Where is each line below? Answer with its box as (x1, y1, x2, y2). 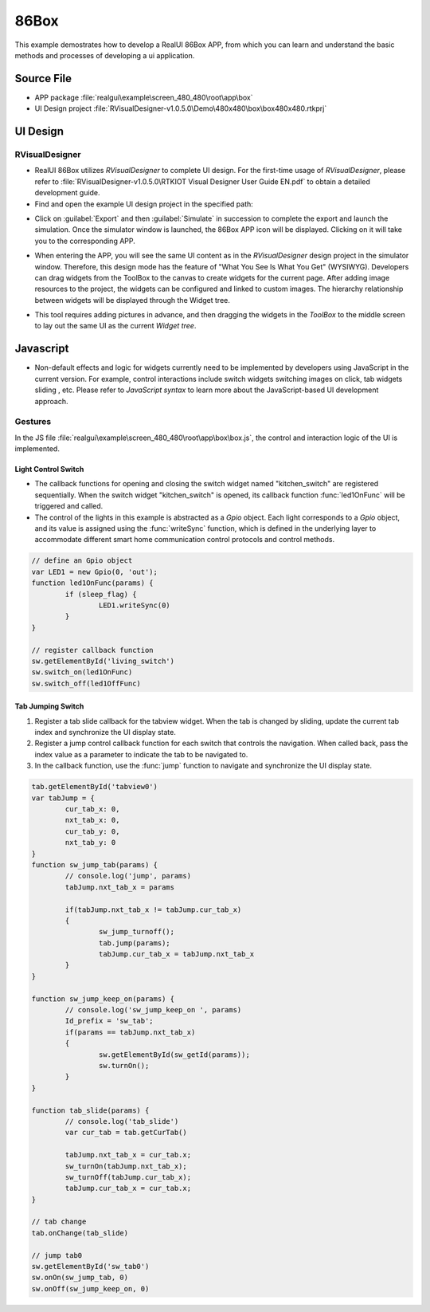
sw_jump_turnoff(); (98, 927, 175, 937)
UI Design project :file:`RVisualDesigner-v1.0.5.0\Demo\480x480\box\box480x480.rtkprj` (34, 104, 327, 113)
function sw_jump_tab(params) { (31, 860, 158, 869)
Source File (14, 72, 72, 85)
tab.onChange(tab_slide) (31, 1228, 129, 1237)
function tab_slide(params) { (31, 1106, 150, 1115)
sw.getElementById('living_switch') (31, 656, 175, 666)
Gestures (14, 416, 52, 427)
